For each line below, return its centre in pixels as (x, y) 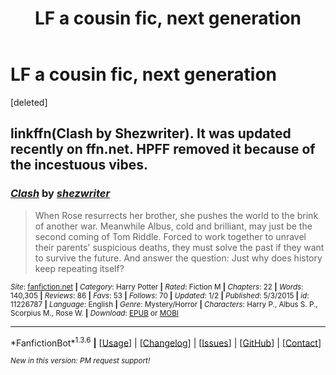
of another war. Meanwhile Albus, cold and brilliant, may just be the (173, 226)
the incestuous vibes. (79, 165)
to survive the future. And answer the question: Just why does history (178, 258)
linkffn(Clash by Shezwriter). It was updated (151, 133)
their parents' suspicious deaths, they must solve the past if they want (179, 247)
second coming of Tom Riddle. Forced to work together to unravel (170, 236)
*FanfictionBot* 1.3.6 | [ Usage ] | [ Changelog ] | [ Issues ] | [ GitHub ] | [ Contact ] (166, 342)
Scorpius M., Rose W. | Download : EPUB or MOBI (94, 313)
